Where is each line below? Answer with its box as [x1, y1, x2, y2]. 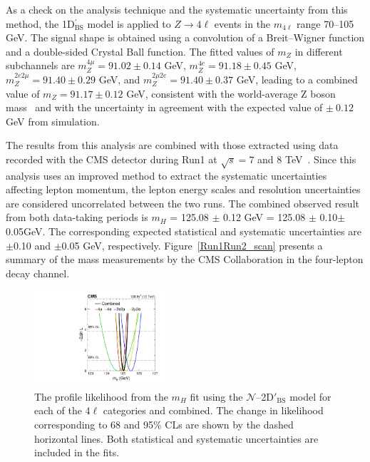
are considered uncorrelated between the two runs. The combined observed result [6, 195, 359, 210]
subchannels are [6, 58, 75, 73]
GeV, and [98, 71, 140, 86]
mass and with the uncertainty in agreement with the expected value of [6, 100, 323, 115]
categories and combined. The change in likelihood [103, 403, 324, 418]
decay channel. [6, 265, 70, 280]
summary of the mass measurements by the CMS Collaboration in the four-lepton [6, 252, 364, 267]
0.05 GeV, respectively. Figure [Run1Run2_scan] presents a [61, 237, 323, 252]
